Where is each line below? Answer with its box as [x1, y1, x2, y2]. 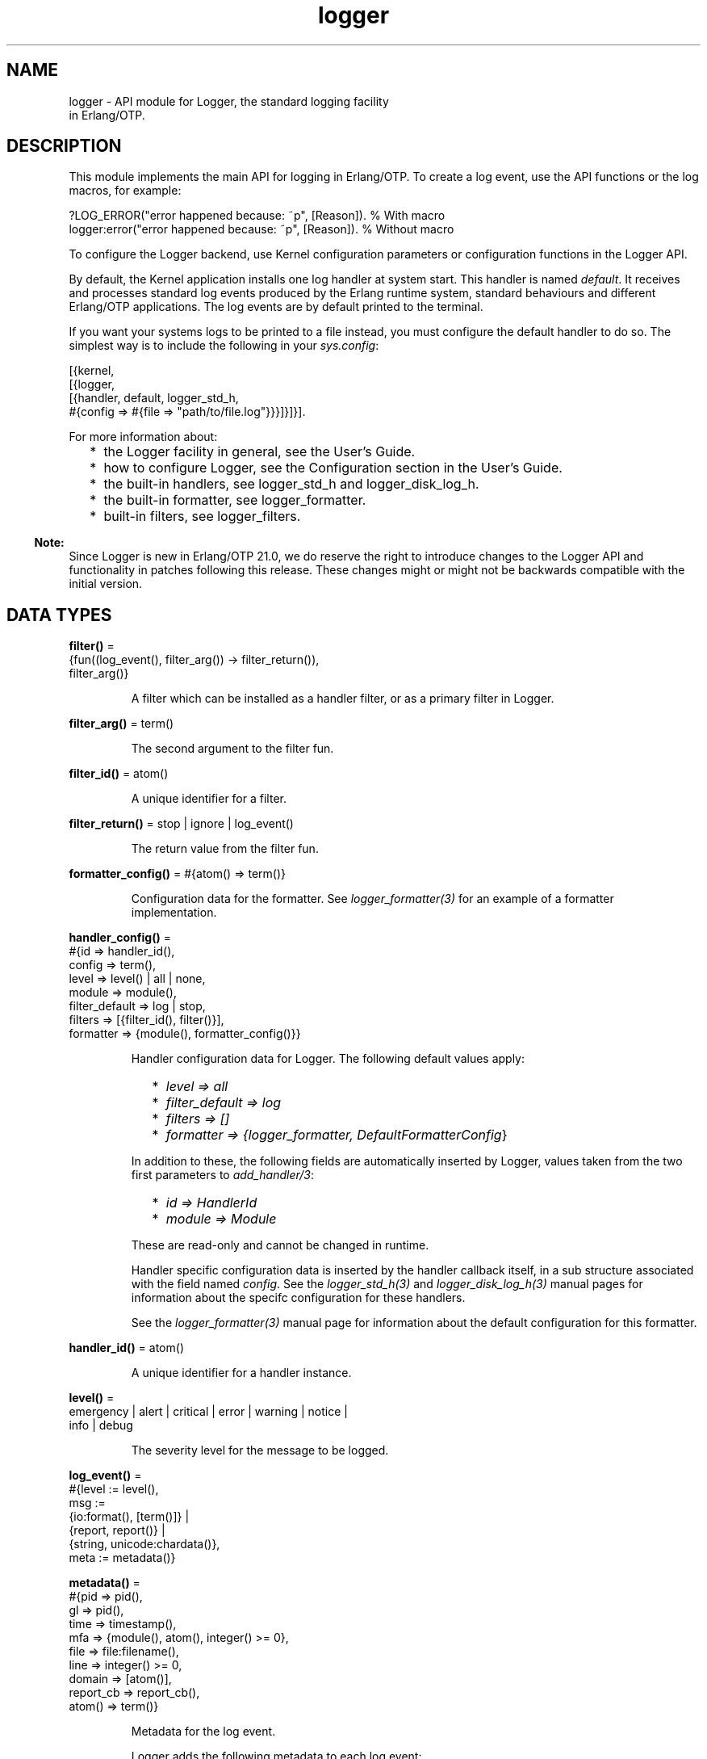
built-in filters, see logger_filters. [103, 508, 301, 525]
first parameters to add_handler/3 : [131, 1168, 314, 1182]
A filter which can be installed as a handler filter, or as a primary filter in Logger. [131, 691, 554, 706]
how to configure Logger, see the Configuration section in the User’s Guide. [103, 460, 563, 476]
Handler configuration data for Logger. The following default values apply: [131, 1052, 525, 1066]
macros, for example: [69, 183, 182, 198]
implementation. [131, 905, 217, 920]
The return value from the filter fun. [131, 842, 319, 856]
